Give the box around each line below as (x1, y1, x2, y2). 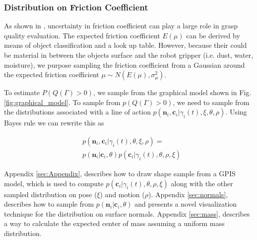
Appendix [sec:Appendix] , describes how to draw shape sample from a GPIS (4, 168, 236, 179)
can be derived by (186, 30, 240, 40)
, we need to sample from (173, 97, 250, 107)
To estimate (4, 87, 40, 98)
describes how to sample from (4, 199, 94, 209)
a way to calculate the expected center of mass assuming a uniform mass (4, 218, 225, 229)
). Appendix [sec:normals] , (148, 189, 228, 199)
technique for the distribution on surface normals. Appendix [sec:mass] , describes (4, 208, 250, 219)
